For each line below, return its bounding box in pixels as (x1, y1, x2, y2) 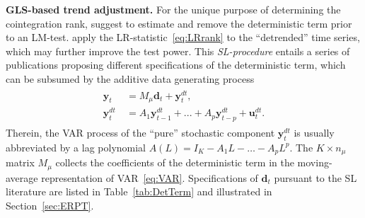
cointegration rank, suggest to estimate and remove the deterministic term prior (6, 16, 352, 30)
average (6, 170, 38, 185)
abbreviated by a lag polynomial (6, 139, 146, 154)
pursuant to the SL (274, 170, 357, 185)
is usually (294, 125, 335, 140)
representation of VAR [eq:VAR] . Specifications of (41, 170, 258, 185)
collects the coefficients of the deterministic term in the (55, 155, 294, 170)
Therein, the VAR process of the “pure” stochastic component (6, 125, 275, 140)
